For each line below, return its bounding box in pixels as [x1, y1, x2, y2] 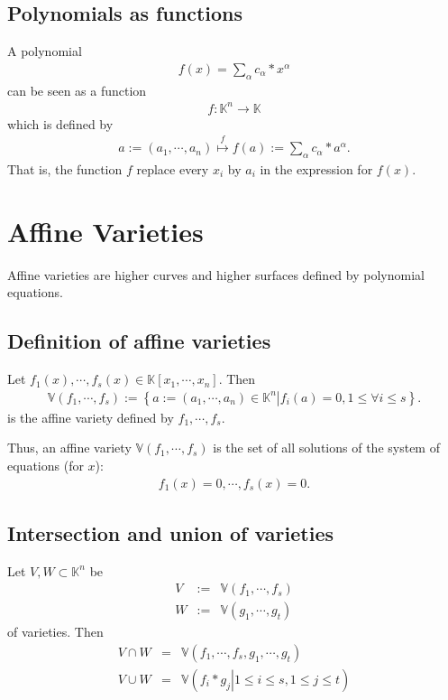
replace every [136, 159, 209, 178]
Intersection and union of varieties [7, 518, 334, 546]
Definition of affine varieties [7, 327, 271, 355]
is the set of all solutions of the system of [213, 438, 440, 457]
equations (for [7, 455, 84, 474]
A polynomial [7, 42, 82, 61]
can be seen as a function [7, 80, 147, 99]
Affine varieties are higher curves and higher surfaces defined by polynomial [7, 265, 425, 284]
